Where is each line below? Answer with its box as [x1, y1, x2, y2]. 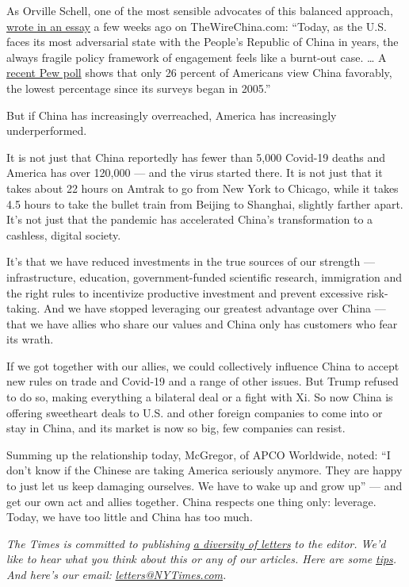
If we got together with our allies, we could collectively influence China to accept [6, 357, 399, 374]
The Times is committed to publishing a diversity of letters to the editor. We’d [6, 535, 386, 551]
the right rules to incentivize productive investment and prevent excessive [6, 284, 363, 301]
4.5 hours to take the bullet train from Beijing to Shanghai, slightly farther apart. [6, 195, 403, 212]
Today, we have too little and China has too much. [6, 508, 253, 525]
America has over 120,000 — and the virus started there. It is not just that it [6, 164, 383, 181]
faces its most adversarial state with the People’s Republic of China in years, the [6, 33, 399, 50]
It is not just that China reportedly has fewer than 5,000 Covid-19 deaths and [6, 148, 386, 165]
